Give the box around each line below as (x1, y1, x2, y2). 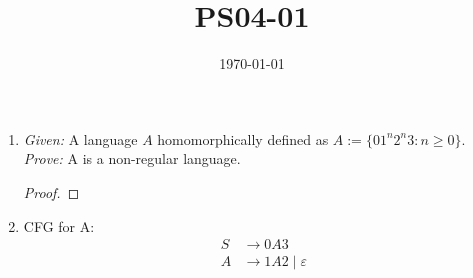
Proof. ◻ (23, 181, 80, 202)
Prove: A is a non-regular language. (23, 148, 241, 169)
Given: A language (23, 128, 138, 149)
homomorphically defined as (157, 128, 329, 149)
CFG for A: (23, 215, 95, 236)
